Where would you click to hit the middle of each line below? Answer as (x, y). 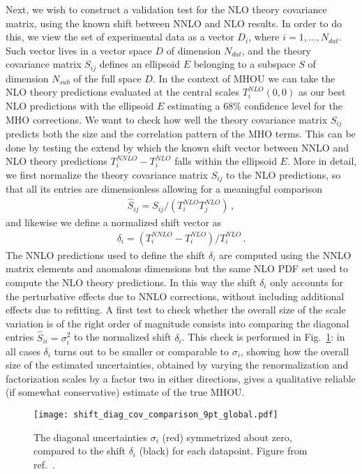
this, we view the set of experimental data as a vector (120, 37)
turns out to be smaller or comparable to (141, 351)
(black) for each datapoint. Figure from (223, 451)
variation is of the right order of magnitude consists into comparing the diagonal (178, 323)
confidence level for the (293, 106)
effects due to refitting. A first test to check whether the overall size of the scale (176, 310)
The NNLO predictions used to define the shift (106, 254)
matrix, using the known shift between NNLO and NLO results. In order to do (174, 23)
